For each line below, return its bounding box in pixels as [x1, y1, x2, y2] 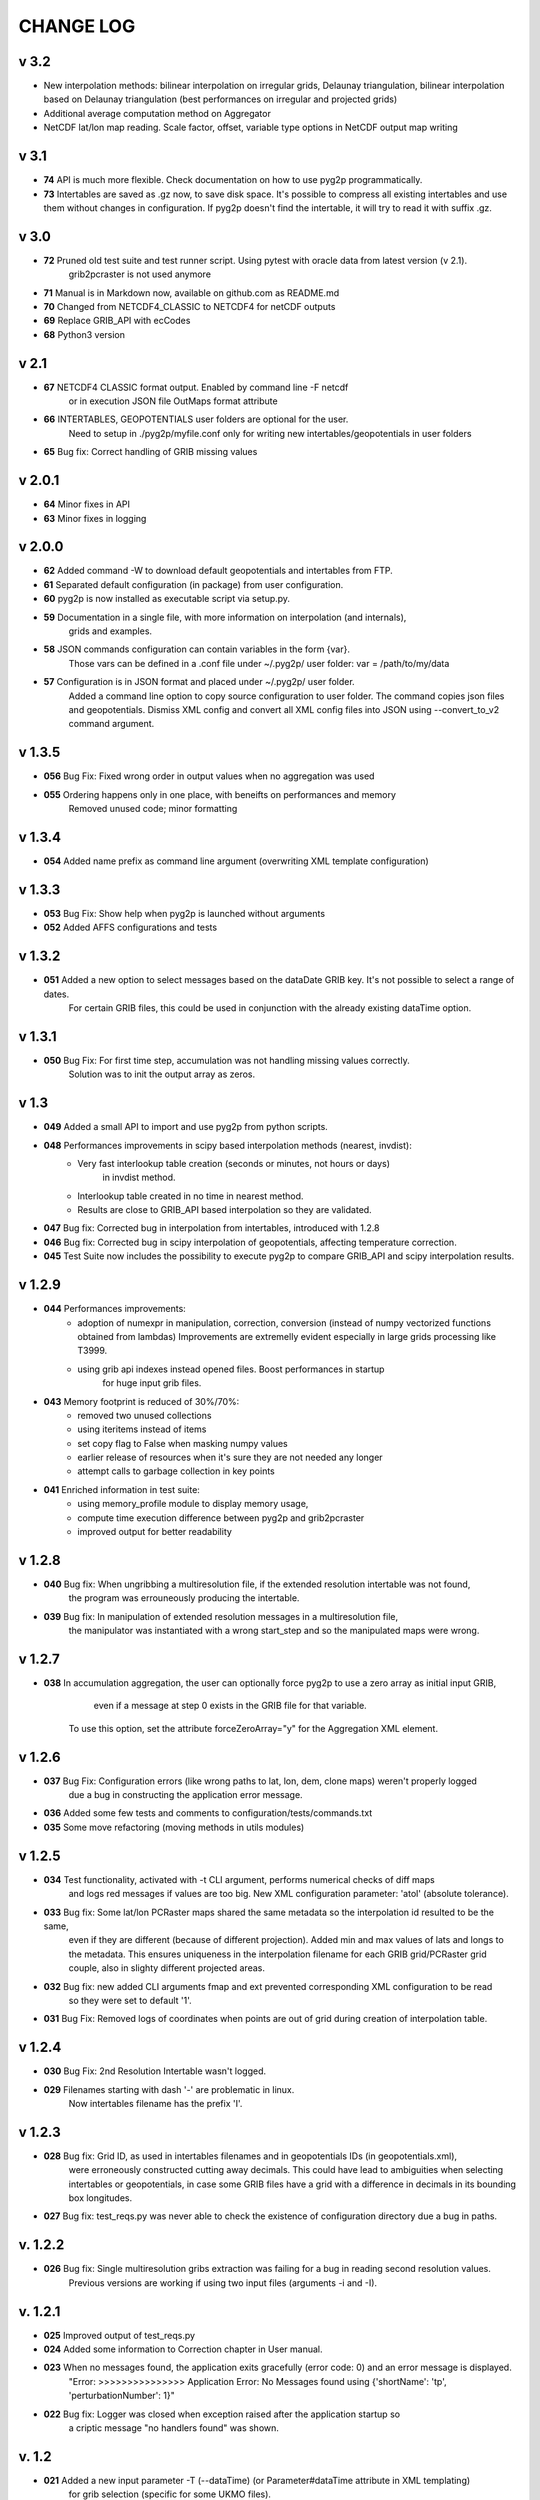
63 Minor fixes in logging [43, 512, 147, 524]
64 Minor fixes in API [43, 498, 130, 510]
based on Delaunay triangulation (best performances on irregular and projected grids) [43, 93, 398, 105]
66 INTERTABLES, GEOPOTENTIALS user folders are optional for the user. [43, 413, 349, 425]
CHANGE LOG [18, 15, 136, 37]
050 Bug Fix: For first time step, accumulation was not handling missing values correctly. [43, 1054, 410, 1066]
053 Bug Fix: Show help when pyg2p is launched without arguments [43, 907, 325, 919]
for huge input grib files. [102, 1377, 202, 1389]
